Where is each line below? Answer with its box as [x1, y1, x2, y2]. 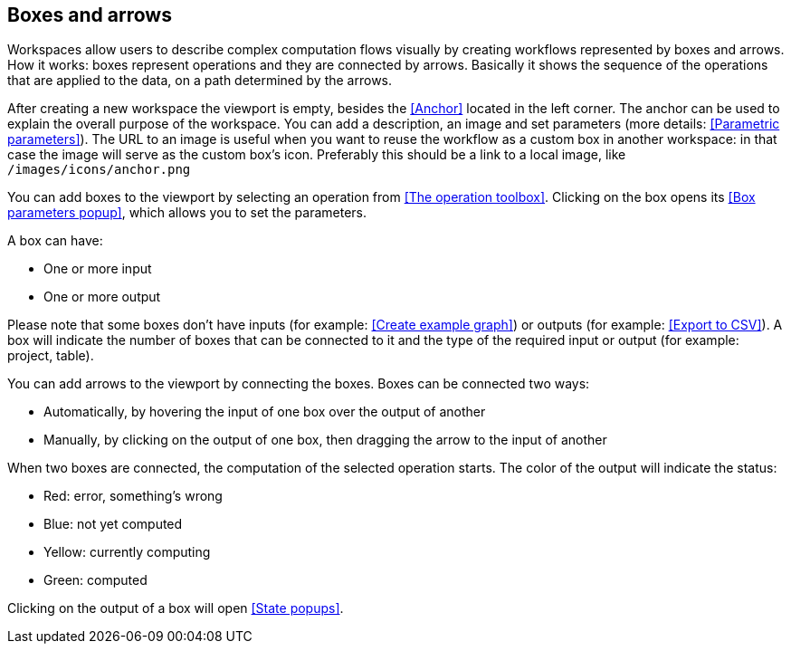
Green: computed [43, 572, 148, 589]
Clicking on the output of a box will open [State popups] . [7, 600, 344, 617]
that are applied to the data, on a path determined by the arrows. [7, 72, 393, 89]
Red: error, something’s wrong [43, 488, 223, 504]
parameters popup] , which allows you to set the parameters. [7, 205, 367, 221]
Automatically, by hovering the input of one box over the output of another [43, 404, 486, 420]
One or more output [43, 289, 161, 305]
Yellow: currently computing [43, 544, 211, 560]
